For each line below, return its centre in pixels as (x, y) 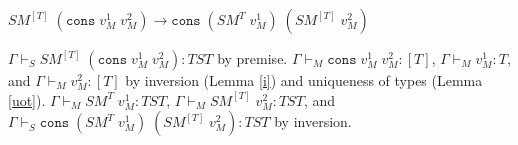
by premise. (252, 58)
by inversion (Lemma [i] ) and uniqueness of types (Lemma (304, 80)
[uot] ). (27, 99)
